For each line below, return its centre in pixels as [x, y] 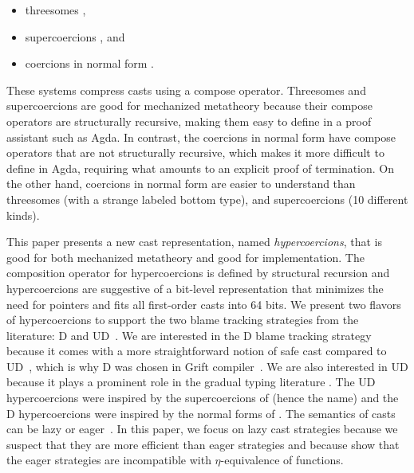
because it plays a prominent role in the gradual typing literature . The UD [191, 382]
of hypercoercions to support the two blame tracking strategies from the [183, 320]
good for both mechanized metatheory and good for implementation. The [185, 257]
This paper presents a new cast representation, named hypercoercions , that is [194, 242]
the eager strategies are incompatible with [109, 460]
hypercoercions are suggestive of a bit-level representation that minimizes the [195, 288]
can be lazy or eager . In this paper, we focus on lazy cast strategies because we [202, 429]
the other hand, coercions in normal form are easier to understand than [181, 184]
